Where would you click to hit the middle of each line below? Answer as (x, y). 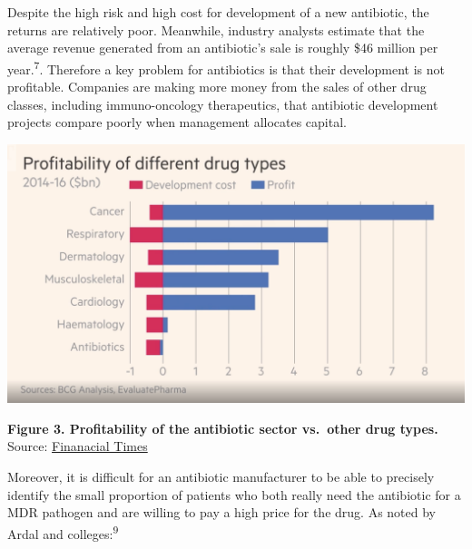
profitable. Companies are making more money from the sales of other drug (217, 87)
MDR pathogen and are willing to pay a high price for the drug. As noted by (221, 512)
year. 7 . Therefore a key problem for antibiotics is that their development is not (226, 67)
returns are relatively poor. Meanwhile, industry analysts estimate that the (216, 29)
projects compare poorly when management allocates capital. (177, 122)
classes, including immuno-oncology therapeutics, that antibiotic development (223, 104)
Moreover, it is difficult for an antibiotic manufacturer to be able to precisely (221, 477)
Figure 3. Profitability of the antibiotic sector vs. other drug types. (223, 428)
